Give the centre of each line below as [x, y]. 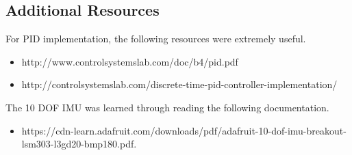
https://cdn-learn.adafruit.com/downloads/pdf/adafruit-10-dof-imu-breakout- [184, 130]
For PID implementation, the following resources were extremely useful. [156, 39]
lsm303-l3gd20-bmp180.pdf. [79, 144]
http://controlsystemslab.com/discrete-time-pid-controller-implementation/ [179, 84]
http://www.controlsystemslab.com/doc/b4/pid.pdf [130, 61]
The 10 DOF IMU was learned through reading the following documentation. [167, 107]
